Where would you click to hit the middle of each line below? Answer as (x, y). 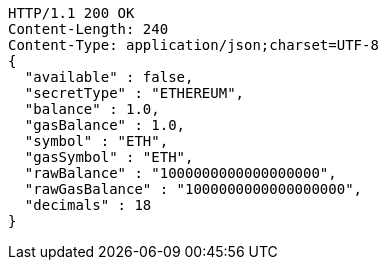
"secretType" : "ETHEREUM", (134, 93)
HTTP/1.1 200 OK (71, 13)
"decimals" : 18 (88, 205)
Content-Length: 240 (88, 29)
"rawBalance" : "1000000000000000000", (180, 173)
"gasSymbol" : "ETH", (109, 157)
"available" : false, (109, 77)
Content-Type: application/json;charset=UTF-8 (193, 45)
